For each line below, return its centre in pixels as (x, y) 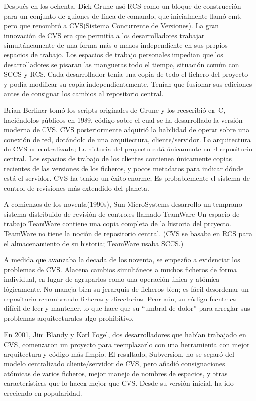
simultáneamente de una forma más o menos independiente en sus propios (116, 45)
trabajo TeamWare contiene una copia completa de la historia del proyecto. (118, 224)
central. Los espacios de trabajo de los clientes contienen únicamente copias (118, 158)
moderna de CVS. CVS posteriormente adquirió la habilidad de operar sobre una (127, 129)
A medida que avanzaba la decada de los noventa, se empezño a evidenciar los (122, 260)
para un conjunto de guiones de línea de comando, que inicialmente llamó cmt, (123, 16)
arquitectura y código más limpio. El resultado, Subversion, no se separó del (119, 354)
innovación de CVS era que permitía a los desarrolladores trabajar (104, 35)
